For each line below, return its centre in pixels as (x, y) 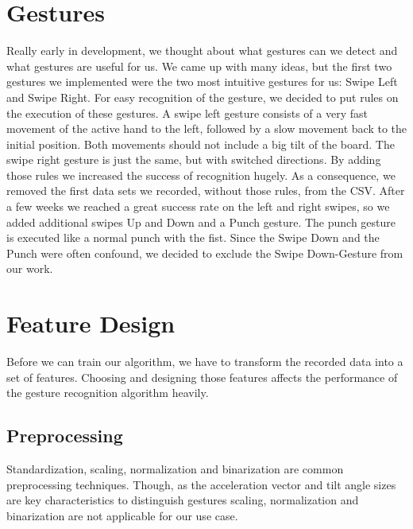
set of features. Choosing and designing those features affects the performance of (202, 377)
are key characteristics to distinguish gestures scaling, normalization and (183, 500)
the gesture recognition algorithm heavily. (108, 393)
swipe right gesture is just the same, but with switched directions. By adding (194, 159)
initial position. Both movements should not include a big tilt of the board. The (201, 144)
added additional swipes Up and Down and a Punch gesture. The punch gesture (201, 222)
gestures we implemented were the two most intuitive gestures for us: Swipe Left (202, 82)
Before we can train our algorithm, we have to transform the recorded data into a (205, 362)
